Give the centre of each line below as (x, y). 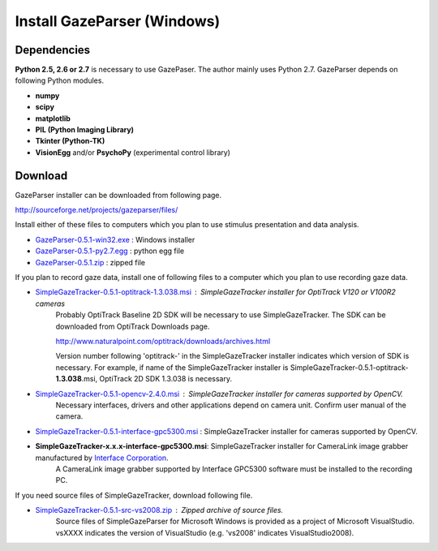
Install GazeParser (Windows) (118, 21)
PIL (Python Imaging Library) (84, 130)
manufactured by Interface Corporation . (102, 458)
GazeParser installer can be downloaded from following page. (118, 195)
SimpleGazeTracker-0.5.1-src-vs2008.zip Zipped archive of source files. (159, 510)
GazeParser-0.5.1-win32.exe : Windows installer (115, 239)
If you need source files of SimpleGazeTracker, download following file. (134, 495)
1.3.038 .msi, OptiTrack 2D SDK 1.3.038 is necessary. (144, 379)
